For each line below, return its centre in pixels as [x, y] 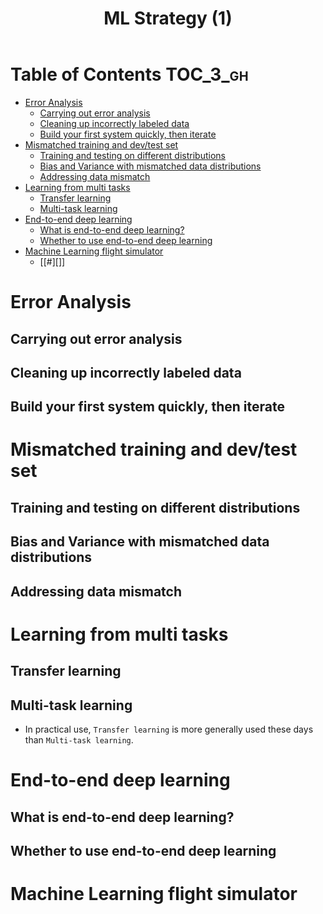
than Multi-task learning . [79, 740]
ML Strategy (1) [168, 18]
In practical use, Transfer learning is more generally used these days [169, 729]
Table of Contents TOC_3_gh [129, 74]
